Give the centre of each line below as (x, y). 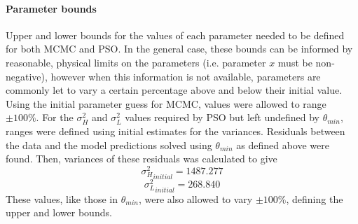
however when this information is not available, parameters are (186, 76)
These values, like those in (62, 198)
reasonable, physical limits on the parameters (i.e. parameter (136, 62)
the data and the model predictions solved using (109, 145)
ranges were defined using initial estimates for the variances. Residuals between (175, 131)
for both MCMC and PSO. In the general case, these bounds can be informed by (179, 49)
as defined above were (283, 145)
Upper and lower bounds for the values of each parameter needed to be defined (175, 35)
